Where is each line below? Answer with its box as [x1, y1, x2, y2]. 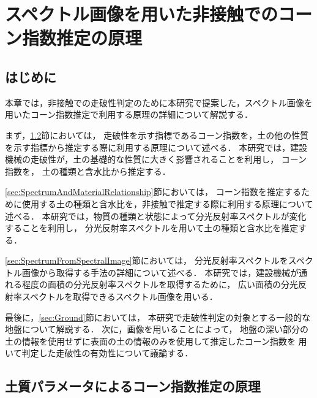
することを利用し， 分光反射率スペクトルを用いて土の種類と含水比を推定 [5, 221, 299, 234]
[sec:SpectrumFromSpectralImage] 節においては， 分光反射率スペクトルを [5, 254, 288, 267]
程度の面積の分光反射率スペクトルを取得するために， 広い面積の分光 [21, 278, 298, 291]
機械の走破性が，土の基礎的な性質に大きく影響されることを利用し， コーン [5, 153, 307, 166]
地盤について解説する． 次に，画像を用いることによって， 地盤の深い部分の [5, 323, 309, 335]
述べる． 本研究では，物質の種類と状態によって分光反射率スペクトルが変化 [5, 209, 307, 222]
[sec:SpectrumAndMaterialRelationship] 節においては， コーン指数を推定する [5, 185, 302, 198]
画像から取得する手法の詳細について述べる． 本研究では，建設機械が [21, 266, 299, 278]
